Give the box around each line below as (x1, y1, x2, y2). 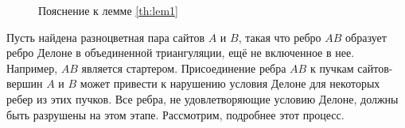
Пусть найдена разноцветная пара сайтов (6, 28, 205, 45)
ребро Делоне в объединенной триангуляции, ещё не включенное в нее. (6, 44, 355, 61)
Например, (6, 59, 58, 76)
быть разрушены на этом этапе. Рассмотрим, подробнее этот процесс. (6, 106, 345, 122)
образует (345, 28, 387, 45)
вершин (6, 75, 43, 92)
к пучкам (310, 59, 354, 76)
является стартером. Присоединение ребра (81, 59, 286, 76)
